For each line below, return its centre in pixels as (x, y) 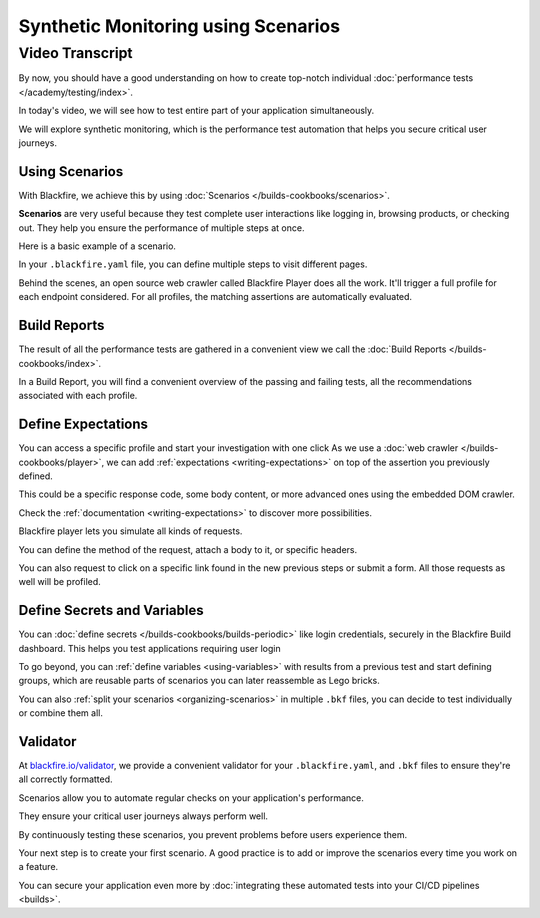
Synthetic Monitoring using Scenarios (179, 26)
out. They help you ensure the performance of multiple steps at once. (161, 227)
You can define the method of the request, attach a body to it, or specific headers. (188, 549)
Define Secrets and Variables (111, 610)
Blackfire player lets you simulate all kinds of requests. (130, 531)
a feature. (38, 867)
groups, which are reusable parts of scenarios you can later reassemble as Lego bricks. (199, 681)
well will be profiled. (60, 582)
